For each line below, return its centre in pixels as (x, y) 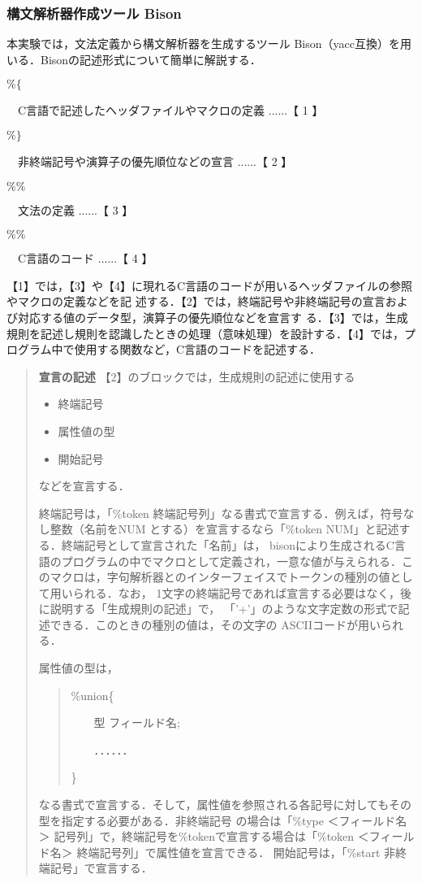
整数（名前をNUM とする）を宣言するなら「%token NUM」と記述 (224, 529)
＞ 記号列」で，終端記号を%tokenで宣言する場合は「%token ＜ (204, 836)
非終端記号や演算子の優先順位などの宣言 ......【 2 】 (155, 161)
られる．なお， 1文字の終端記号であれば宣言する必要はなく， (236, 592)
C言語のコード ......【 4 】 (85, 258)
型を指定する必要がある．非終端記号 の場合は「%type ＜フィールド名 (223, 820)
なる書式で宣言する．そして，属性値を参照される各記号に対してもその (225, 805)
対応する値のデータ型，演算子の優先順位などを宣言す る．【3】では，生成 (213, 317)
